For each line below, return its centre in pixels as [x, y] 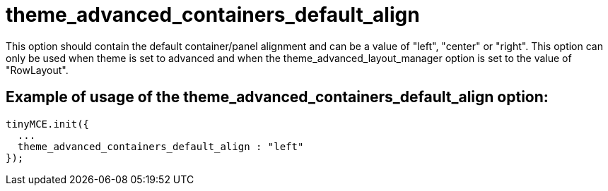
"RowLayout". [37, 70]
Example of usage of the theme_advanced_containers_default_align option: [277, 97]
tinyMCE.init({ [48, 124]
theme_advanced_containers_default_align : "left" [160, 146]
